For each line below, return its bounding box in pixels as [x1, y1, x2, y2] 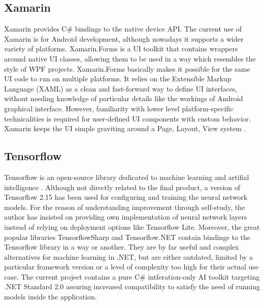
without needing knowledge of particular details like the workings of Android [4, 93, 243, 104]
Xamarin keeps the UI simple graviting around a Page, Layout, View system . [4, 123, 246, 134]
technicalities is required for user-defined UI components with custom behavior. [4, 113, 251, 124]
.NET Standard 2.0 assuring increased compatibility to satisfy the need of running [4, 281, 260, 292]
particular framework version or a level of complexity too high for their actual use [4, 261, 258, 272]
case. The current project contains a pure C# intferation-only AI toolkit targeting [4, 271, 260, 282]
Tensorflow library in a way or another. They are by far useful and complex [4, 241, 239, 252]
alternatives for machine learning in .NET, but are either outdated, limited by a [4, 251, 253, 262]
